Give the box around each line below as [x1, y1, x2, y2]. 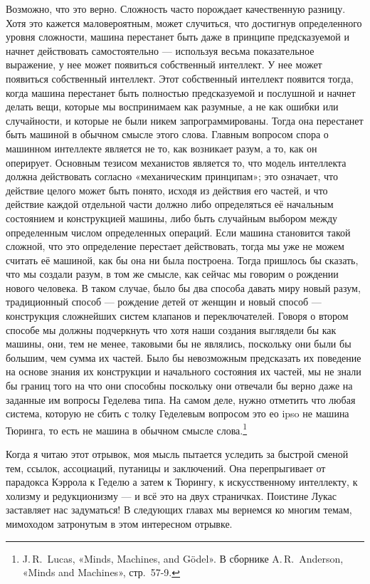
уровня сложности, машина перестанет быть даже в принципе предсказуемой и [6, 29, 349, 44]
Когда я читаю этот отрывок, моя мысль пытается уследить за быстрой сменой [6, 447, 349, 462]
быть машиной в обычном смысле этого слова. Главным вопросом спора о [6, 127, 329, 142]
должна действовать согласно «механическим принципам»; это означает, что [6, 169, 338, 184]
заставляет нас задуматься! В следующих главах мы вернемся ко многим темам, [6, 502, 352, 517]
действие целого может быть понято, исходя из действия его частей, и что [6, 182, 328, 197]
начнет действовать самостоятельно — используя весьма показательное [6, 43, 314, 58]
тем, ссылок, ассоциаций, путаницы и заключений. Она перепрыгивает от [6, 460, 326, 475]
